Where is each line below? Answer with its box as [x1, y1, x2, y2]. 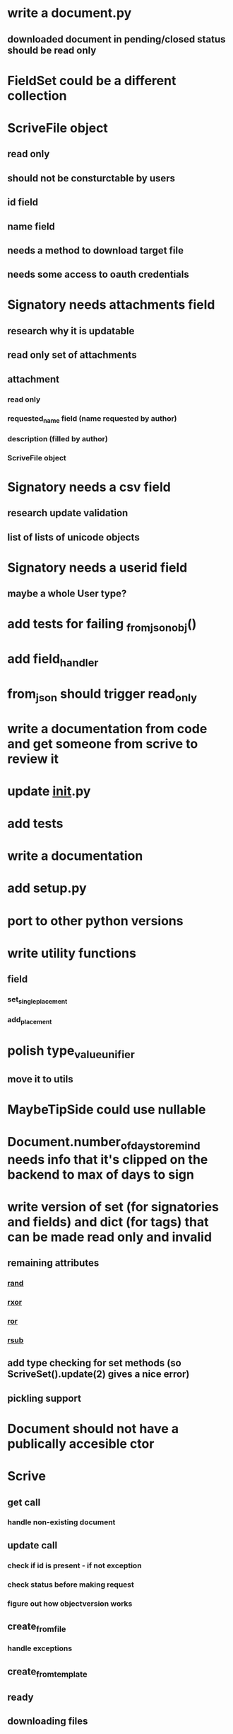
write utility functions [7, 945, 136, 961]
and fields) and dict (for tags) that [7, 1213, 210, 1230]
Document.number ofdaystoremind [7, 1134, 201, 1152]
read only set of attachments [7, 349, 137, 361]
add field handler [7, 651, 99, 669]
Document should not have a [7, 1420, 179, 1436]
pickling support [7, 1392, 82, 1404]
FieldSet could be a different [7, 72, 177, 89]
